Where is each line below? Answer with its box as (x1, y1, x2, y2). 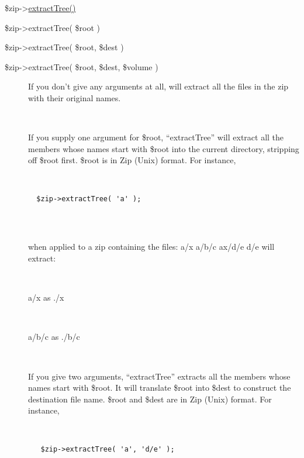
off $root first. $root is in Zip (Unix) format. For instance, (28, 154, 236, 166)
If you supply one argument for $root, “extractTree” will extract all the (28, 131, 284, 143)
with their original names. (28, 91, 121, 104)
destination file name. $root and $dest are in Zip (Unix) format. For (28, 392, 272, 405)
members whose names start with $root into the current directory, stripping (28, 142, 299, 154)
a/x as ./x (28, 291, 64, 304)
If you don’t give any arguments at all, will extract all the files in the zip (28, 80, 289, 92)
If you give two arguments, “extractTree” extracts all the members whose (28, 370, 291, 382)
